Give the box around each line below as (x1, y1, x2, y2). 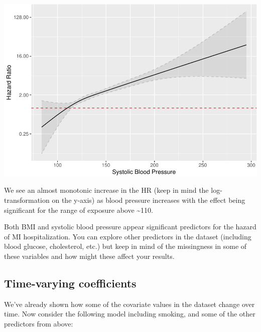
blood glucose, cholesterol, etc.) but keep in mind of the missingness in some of (4, 241, 247, 251)
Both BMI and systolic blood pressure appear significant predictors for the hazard (4, 221, 256, 232)
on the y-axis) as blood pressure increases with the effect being (52, 195, 245, 205)
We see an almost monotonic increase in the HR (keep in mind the (4, 185, 209, 195)
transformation (4, 195, 50, 205)
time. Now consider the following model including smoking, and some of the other (4, 308, 255, 319)
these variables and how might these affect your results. (4, 251, 175, 261)
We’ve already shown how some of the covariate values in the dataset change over (4, 298, 255, 309)
